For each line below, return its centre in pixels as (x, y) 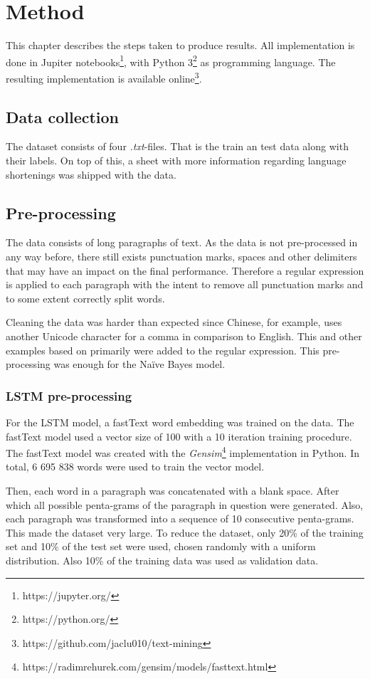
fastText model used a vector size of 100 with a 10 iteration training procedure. (179, 436)
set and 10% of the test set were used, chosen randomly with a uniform (161, 546)
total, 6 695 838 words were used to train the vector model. (135, 467)
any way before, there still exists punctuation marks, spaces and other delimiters (181, 256)
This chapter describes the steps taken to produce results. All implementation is (180, 45)
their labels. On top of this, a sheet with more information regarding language (176, 160)
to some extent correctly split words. (85, 298)
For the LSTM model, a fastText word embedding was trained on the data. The (180, 422)
